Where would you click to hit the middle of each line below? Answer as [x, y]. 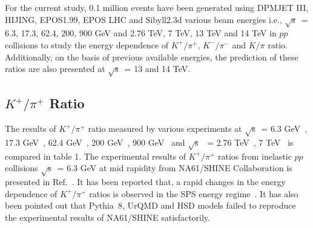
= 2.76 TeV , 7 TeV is [250, 142]
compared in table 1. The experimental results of [95, 156]
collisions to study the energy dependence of [87, 44]
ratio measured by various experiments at [165, 129]
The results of [31, 129]
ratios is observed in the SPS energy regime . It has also [194, 193]
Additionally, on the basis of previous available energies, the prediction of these [152, 57]
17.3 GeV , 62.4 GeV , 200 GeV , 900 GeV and [95, 142]
